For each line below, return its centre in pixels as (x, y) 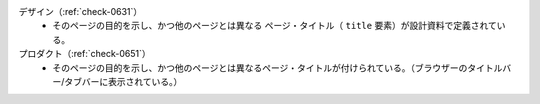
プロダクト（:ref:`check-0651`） (84, 54)
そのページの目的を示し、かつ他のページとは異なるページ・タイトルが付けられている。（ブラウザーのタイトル (277, 67)
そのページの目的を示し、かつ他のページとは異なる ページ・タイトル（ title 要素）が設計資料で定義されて (274, 26)
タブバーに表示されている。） (123, 81)
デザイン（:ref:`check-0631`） (80, 11)
